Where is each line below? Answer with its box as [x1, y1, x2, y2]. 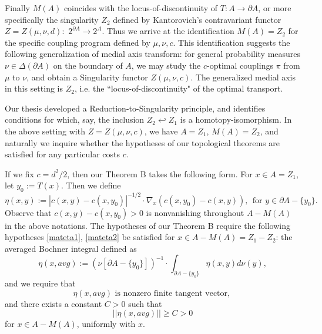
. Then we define [61, 179, 121, 191]
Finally [5, 2, 30, 14]
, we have [144, 124, 178, 137]
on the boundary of [53, 59, 123, 71]
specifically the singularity [5, 13, 99, 25]
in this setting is [5, 82, 63, 95]
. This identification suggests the [173, 36, 290, 48]
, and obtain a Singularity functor [26, 70, 148, 83]
